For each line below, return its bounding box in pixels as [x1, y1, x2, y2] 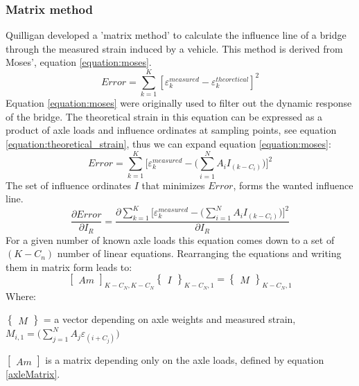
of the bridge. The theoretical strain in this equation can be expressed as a [6, 109, 323, 123]
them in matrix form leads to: [6, 259, 132, 274]
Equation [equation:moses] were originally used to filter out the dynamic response [6, 96, 352, 110]
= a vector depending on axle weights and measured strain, [43, 312, 296, 326]
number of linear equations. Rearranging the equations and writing [57, 246, 342, 261]
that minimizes [141, 177, 205, 192]
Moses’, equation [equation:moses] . [6, 55, 152, 69]
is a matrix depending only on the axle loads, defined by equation [45, 353, 324, 367]
